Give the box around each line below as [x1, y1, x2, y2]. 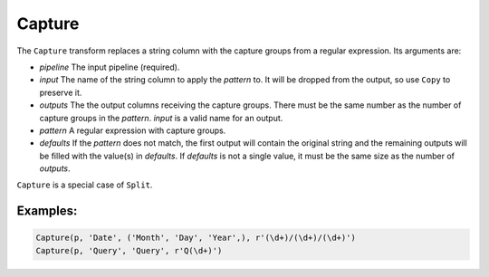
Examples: [16, 204, 78, 219]
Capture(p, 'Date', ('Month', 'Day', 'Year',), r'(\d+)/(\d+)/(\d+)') [35, 233, 357, 244]
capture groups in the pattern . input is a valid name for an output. [39, 112, 283, 123]
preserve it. [39, 87, 82, 98]
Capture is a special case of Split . [16, 179, 153, 190]
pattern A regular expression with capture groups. [39, 125, 226, 136]
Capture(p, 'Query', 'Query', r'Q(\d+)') [35, 245, 223, 255]
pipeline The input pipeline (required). [39, 62, 180, 72]
